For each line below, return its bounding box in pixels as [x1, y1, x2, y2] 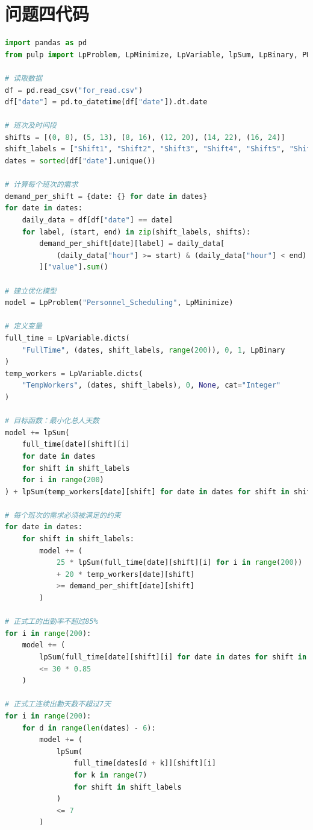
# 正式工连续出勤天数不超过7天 [5, 700, 111, 709]
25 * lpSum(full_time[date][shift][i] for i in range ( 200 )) [56, 558, 303, 567]
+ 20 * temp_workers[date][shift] [56, 570, 195, 579]
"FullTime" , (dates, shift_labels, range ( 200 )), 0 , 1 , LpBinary [22, 345, 285, 354]
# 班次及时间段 [5, 121, 57, 130]
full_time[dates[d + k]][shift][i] [73, 759, 216, 768]
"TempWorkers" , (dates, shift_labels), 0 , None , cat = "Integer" [22, 381, 281, 390]
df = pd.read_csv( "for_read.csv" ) [5, 86, 143, 95]
